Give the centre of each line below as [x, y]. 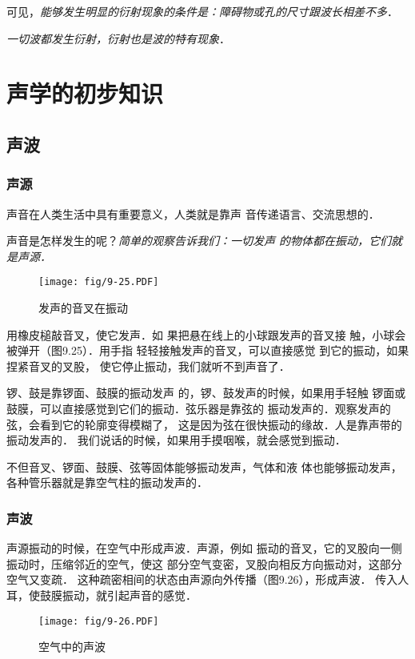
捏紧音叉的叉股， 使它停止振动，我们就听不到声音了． [148, 366]
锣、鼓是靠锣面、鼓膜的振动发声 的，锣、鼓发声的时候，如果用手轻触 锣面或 [206, 393]
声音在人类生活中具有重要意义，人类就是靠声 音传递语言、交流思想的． [193, 213]
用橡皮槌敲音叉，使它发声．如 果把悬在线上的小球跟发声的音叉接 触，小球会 [206, 334]
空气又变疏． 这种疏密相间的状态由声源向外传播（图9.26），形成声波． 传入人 [208, 579]
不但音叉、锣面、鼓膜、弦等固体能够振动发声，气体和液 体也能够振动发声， [204, 466]
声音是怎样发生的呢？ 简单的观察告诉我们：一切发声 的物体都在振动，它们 [199, 241]
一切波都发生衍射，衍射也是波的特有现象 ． [118, 38]
